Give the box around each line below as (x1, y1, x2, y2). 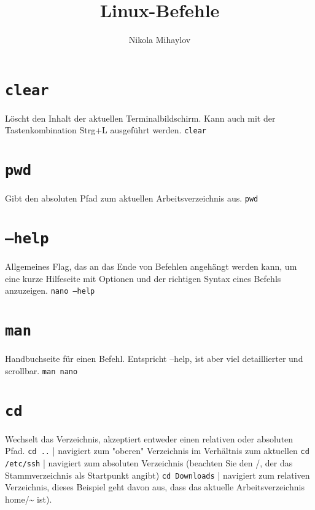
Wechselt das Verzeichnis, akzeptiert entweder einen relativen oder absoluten (5, 432, 294, 445)
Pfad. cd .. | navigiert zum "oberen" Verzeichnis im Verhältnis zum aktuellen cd (5, 444, 309, 457)
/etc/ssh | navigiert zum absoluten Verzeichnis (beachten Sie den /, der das (5, 457, 293, 469)
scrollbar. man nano (5, 364, 78, 377)
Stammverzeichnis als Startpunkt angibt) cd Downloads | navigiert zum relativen (5, 468, 310, 481)
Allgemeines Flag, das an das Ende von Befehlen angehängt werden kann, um (5, 260, 297, 273)
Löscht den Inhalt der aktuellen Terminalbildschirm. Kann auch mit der (5, 111, 276, 124)
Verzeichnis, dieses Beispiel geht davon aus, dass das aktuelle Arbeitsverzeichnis (5, 481, 305, 493)
